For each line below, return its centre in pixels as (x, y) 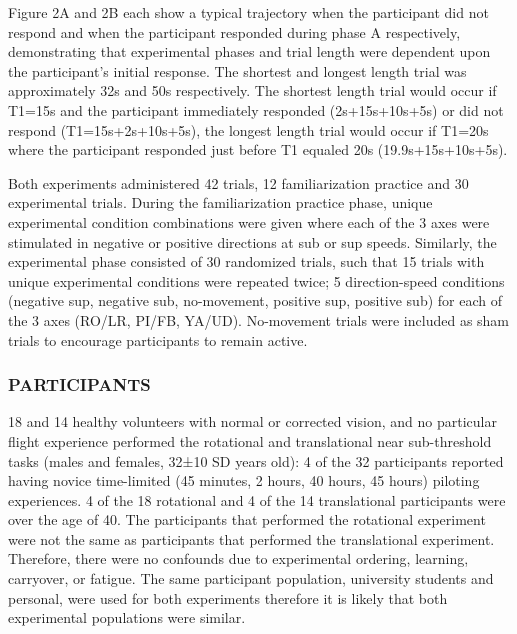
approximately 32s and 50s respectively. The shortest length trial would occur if (252, 90)
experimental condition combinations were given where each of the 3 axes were (249, 221)
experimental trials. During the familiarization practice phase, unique (220, 202)
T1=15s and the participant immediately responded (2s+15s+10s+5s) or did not (256, 109)
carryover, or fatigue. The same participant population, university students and (251, 578)
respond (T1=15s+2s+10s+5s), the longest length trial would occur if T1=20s (248, 129)
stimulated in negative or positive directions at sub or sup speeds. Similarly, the (252, 241)
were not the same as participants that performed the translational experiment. (251, 538)
